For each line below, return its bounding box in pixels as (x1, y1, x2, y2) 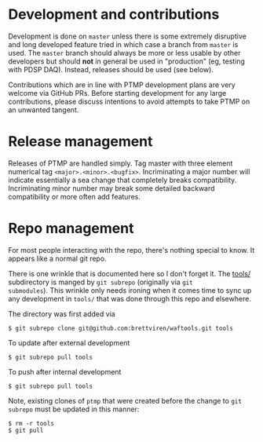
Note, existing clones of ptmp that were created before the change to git (8, 396, 242, 405)
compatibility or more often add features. (8, 192, 141, 201)
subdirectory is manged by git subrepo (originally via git (8, 277, 194, 287)
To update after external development (8, 338, 130, 347)
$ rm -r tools (8, 419, 55, 427)
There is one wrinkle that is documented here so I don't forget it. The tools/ (8, 268, 251, 278)
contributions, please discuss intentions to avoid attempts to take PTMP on (8, 97, 250, 106)
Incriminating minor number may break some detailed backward (8, 183, 215, 193)
